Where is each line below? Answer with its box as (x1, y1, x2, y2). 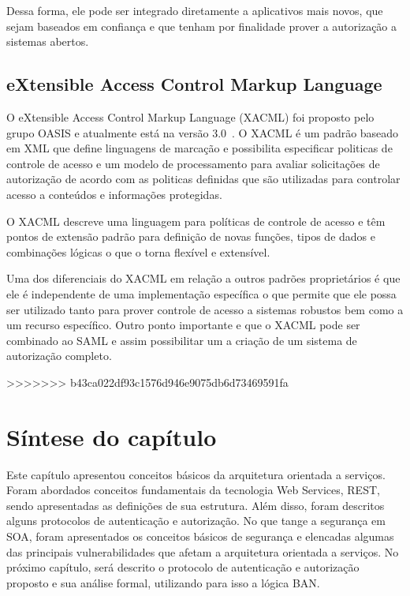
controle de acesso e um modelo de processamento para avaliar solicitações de (6, 155, 380, 171)
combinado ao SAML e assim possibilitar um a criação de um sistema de (6, 332, 357, 348)
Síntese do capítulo (6, 420, 217, 452)
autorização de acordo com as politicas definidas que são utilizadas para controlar (6, 171, 401, 187)
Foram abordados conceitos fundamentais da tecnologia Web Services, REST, (6, 482, 380, 498)
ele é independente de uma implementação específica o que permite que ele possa (6, 285, 397, 302)
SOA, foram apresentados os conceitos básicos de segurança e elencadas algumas (6, 527, 394, 544)
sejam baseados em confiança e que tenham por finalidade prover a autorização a (6, 17, 397, 34)
